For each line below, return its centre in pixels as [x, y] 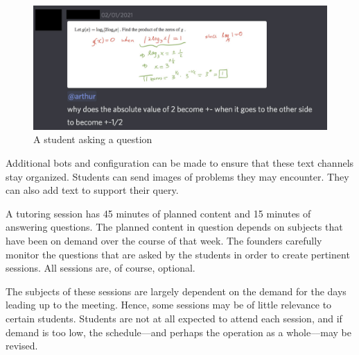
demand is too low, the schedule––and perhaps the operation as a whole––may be [178, 332]
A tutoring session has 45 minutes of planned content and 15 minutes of [158, 213]
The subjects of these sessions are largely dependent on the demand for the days [176, 291]
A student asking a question [93, 139]
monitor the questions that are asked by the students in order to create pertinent [178, 254]
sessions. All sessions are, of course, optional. [100, 268]
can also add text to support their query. [92, 190]
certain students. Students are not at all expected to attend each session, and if [174, 318]
